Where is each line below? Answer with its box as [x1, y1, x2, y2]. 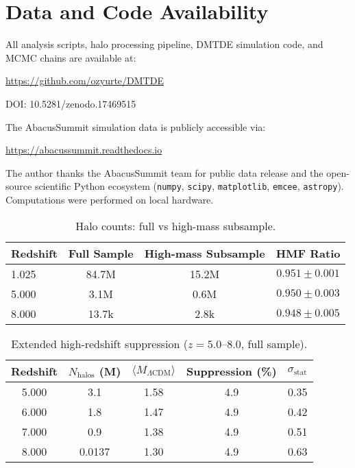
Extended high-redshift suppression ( [11, 335, 188, 352]
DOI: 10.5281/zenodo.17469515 [5, 96, 136, 110]
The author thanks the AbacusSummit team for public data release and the [5, 165, 323, 180]
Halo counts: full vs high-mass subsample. [75, 217, 276, 234]
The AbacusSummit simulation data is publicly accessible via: [5, 119, 266, 134]
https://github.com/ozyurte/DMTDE [5, 73, 164, 88]
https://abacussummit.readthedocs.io [5, 143, 162, 157]
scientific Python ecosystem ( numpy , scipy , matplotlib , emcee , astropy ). [34, 179, 344, 193]
